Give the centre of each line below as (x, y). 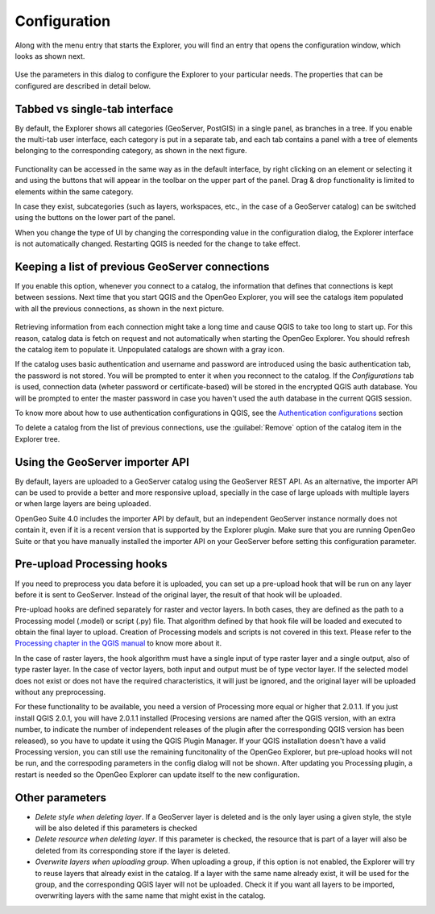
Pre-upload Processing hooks (91, 564)
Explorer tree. (37, 438)
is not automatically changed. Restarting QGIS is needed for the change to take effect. (158, 244)
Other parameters (61, 798)
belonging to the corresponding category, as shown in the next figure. (131, 151)
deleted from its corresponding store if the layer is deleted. (133, 850)
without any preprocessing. (60, 692)
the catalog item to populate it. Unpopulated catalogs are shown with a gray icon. (150, 349)
